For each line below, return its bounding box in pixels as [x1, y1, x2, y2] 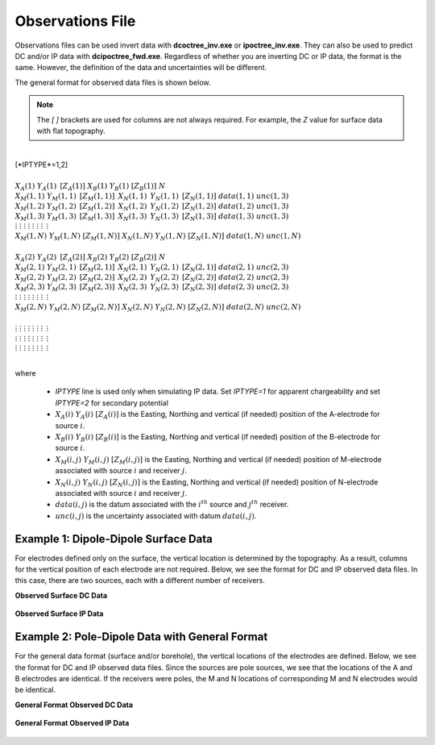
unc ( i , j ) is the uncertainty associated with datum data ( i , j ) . [55, 510, 257, 520]
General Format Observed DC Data [14, 700, 133, 710]
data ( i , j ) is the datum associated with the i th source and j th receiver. [55, 498, 289, 510]
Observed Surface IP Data [14, 609, 104, 618]
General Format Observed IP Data [14, 718, 130, 728]
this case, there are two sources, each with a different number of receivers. [14, 576, 266, 585]
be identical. [14, 685, 56, 695]
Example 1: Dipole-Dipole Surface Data [14, 532, 213, 546]
